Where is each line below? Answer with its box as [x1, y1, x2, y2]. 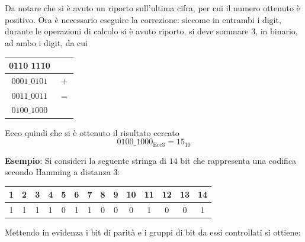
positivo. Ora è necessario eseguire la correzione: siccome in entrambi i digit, [5, 13, 281, 25]
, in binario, [255, 25, 298, 37]
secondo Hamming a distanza [5, 166, 111, 178]
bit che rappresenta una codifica [180, 154, 297, 166]
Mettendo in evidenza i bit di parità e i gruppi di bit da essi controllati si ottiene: [5, 226, 301, 238]
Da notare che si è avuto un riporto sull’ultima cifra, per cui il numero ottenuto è [5, 2, 300, 14]
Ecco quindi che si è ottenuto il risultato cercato [5, 126, 179, 138]
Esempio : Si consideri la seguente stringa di [5, 154, 167, 166]
